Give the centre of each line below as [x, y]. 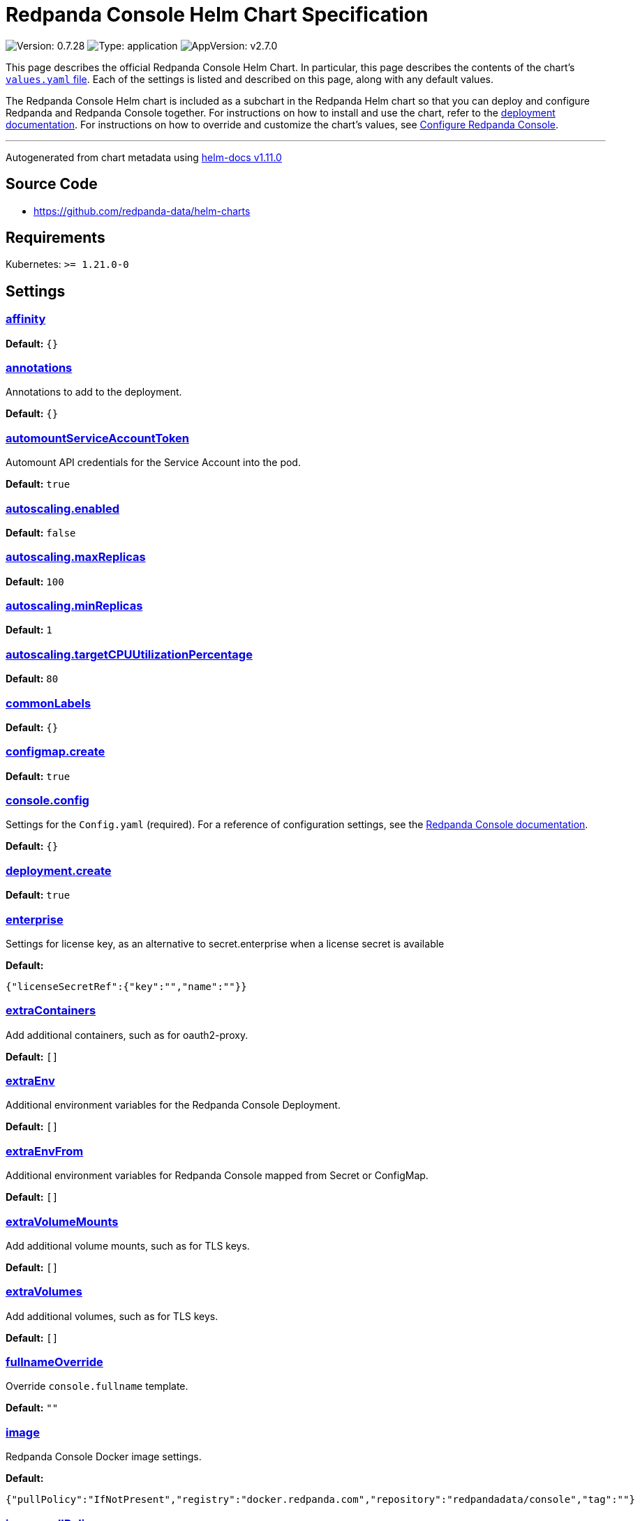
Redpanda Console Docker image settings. [104, 1457]
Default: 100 [35, 581]
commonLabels [49, 703]
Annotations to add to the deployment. [94, 392]
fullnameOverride [54, 1362]
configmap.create [55, 752]
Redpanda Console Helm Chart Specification [217, 15]
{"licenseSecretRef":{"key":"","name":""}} [126, 986]
